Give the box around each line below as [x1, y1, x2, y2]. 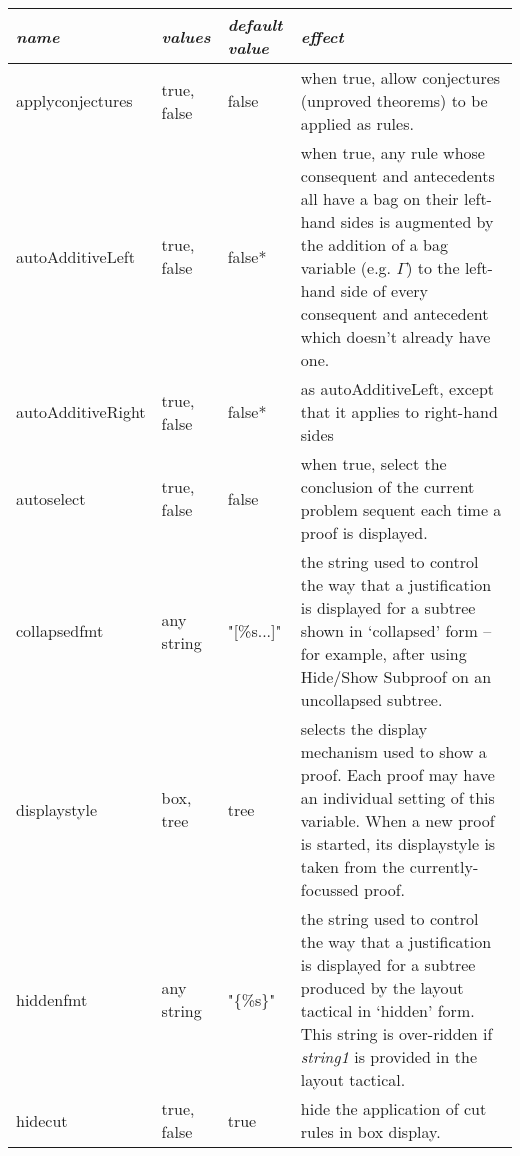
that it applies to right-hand [300, 400, 498, 423]
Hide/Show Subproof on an [300, 665, 492, 688]
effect [300, 24, 344, 48]
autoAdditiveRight [16, 400, 146, 423]
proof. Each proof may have [300, 763, 495, 786]
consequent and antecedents [300, 164, 495, 187]
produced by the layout [300, 976, 464, 999]
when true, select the [300, 452, 447, 475]
